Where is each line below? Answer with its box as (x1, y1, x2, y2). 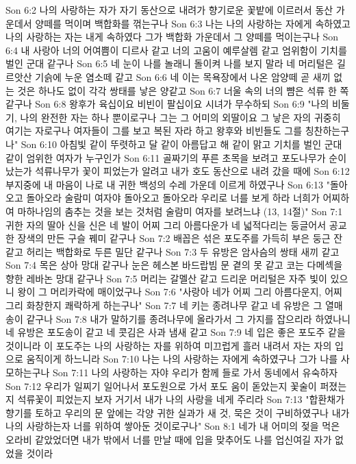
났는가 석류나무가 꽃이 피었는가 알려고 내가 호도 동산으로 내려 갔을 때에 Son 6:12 (5, 164, 350, 178)
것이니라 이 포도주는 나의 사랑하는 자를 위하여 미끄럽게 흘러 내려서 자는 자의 (5, 338, 332, 352)
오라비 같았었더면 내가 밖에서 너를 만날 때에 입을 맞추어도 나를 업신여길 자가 (5, 432, 332, 446)
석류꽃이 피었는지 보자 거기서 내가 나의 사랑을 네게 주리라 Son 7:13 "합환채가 (17, 392, 345, 406)
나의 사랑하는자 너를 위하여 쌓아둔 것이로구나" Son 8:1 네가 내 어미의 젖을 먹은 (5, 419, 340, 433)
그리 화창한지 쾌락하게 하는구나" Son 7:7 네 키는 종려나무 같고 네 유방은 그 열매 (5, 298, 343, 313)
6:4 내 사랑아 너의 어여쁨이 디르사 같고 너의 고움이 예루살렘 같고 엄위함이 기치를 (5, 42, 347, 57)
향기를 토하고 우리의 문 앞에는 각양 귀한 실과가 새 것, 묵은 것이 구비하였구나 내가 (5, 405, 350, 419)
